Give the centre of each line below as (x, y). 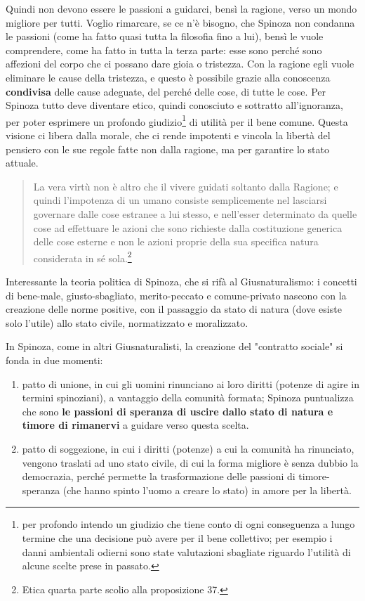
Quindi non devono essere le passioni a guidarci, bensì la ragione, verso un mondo (181, 8)
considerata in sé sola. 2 (82, 257)
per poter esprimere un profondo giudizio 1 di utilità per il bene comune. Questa (177, 120)
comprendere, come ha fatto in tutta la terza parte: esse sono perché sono (164, 50)
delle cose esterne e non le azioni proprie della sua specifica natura (176, 241)
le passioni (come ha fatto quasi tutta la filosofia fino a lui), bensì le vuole (165, 36)
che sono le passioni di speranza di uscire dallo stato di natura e (178, 411)
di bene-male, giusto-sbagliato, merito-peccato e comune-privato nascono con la (176, 295)
